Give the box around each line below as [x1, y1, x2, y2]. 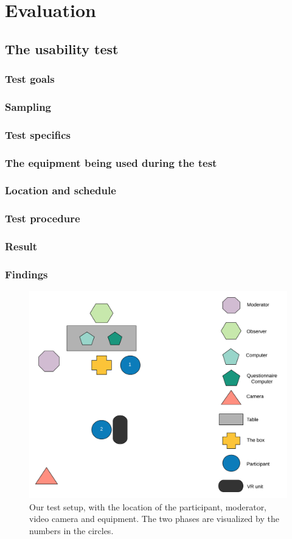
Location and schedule [5, 183, 116, 198]
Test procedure [5, 211, 80, 226]
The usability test [5, 39, 119, 58]
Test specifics [5, 127, 71, 142]
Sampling [5, 99, 52, 114]
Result [5, 239, 38, 254]
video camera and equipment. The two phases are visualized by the [29, 512, 279, 525]
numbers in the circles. [29, 524, 114, 537]
